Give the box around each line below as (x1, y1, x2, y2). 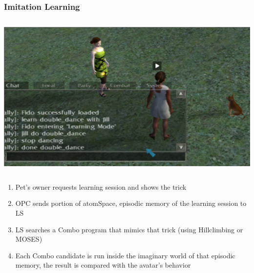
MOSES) (15, 234, 42, 244)
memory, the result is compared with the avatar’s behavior (15, 260, 191, 270)
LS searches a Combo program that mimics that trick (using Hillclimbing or (15, 224, 243, 234)
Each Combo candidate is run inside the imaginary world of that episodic (15, 250, 235, 260)
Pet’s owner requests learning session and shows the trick (15, 181, 187, 192)
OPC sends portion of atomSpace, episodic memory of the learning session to (15, 198, 247, 208)
